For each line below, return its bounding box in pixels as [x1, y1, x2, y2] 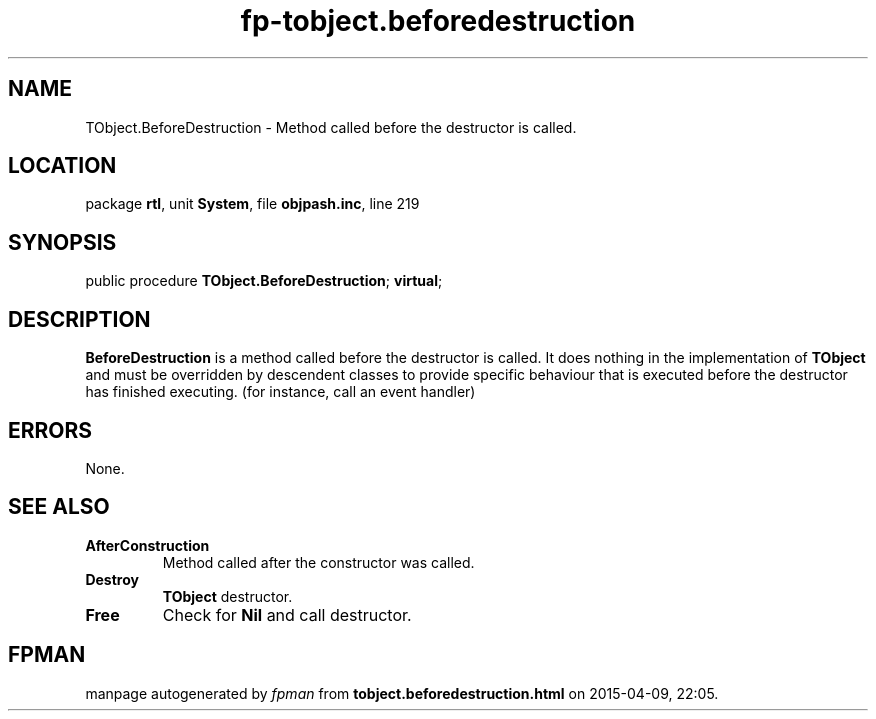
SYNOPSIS [8, 229, 117, 255]
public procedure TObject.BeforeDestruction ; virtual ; [85, 272, 443, 290]
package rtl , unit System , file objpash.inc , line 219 [85, 195, 420, 213]
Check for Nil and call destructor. [162, 604, 412, 625]
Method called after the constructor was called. [162, 553, 475, 571]
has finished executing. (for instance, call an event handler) [85, 383, 476, 401]
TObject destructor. [162, 587, 293, 605]
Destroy [85, 570, 139, 588]
